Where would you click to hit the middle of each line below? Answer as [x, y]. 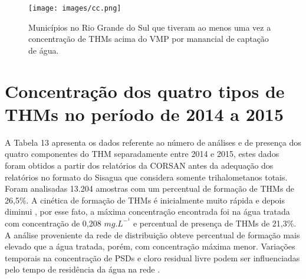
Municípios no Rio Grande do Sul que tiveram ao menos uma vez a [150, 27]
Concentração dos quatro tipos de [145, 91]
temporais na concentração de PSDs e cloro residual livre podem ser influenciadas [152, 257]
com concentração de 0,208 [53, 223]
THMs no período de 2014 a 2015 [144, 114]
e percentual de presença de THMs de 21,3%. [215, 223]
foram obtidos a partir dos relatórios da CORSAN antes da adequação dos [139, 165]
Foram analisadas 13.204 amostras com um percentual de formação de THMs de [150, 188]
